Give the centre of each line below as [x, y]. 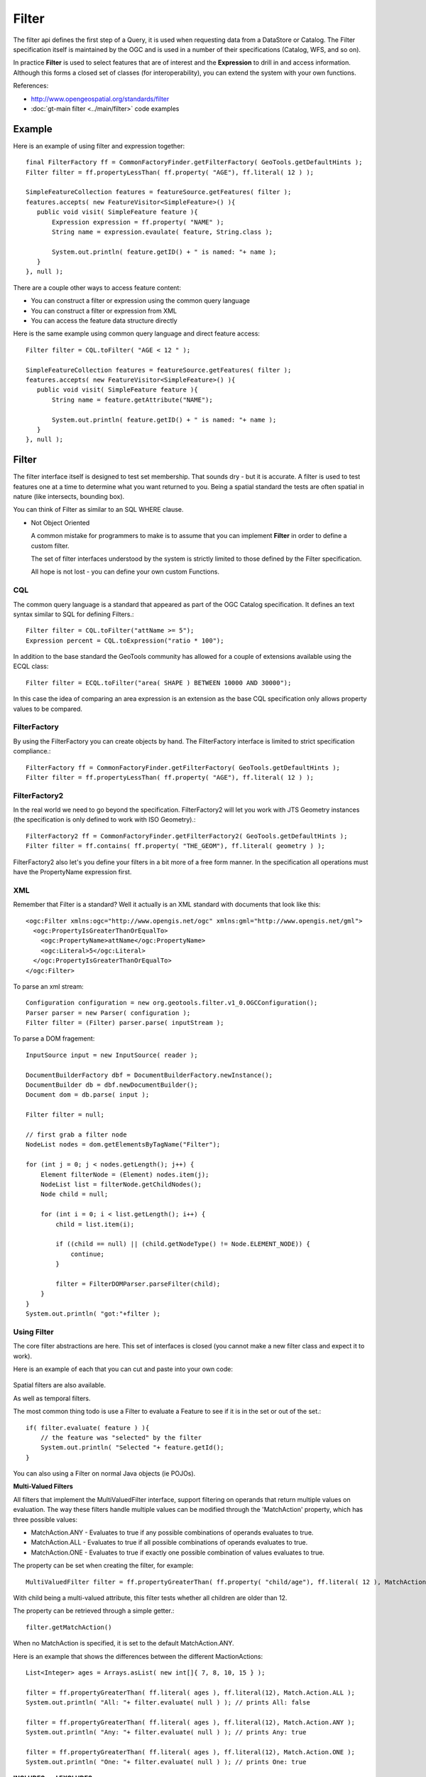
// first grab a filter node [76, 1135]
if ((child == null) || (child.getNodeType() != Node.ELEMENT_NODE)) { [183, 1244]
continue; [88, 1254]
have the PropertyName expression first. [72, 872]
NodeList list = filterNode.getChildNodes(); [121, 1184]
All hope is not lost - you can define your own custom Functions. [125, 571]
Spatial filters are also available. [60, 1385]
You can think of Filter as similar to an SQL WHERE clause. [98, 510]
